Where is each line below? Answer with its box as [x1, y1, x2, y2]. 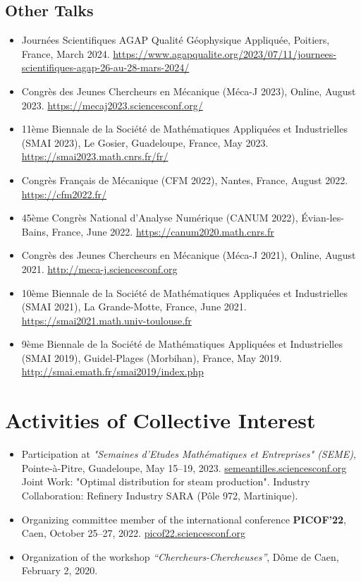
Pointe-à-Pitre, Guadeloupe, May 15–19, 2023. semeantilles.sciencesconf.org [21, 460, 347, 475]
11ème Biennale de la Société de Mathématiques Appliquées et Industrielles [21, 121, 348, 136]
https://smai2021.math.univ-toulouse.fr [21, 313, 192, 327]
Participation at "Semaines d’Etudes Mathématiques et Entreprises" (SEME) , [21, 447, 356, 461]
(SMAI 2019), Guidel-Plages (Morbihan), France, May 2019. [21, 350, 282, 365]
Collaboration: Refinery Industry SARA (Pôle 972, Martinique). [21, 487, 298, 502]
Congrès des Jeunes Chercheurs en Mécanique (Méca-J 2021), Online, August [21, 248, 356, 262]
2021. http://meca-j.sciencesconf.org [21, 261, 178, 276]
